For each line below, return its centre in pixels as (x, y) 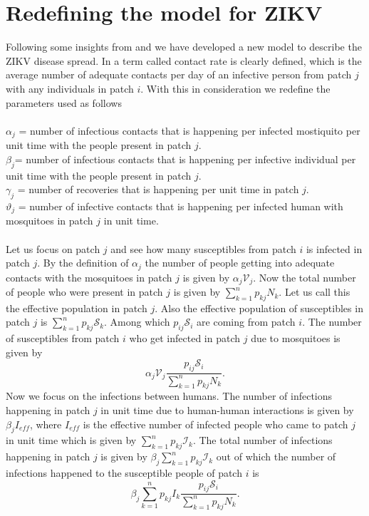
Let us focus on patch (53, 248)
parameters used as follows (64, 102)
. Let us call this (315, 292)
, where (46, 424)
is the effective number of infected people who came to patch (215, 424)
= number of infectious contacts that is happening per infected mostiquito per (189, 130)
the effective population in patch (77, 308)
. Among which (137, 322)
